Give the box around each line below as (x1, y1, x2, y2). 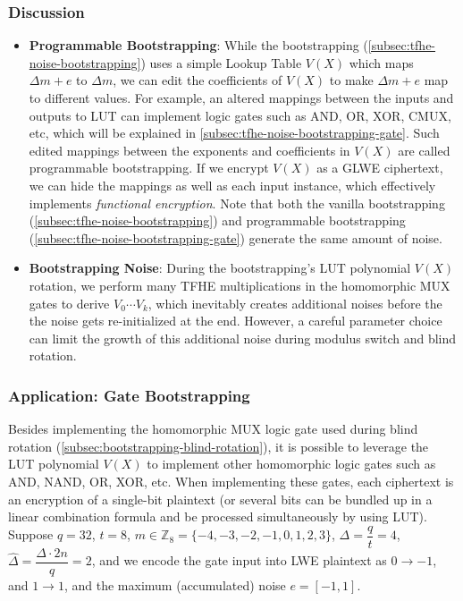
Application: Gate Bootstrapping (8, 384, 250, 406)
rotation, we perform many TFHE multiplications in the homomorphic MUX (29, 275, 450, 294)
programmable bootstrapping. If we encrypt (29, 158, 269, 177)
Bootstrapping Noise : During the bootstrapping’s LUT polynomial (29, 258, 411, 277)
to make (329, 71, 374, 89)
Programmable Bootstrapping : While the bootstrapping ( (29, 36, 368, 55)
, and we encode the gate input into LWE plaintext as (91, 551, 387, 570)
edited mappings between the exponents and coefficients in (29, 140, 350, 159)
